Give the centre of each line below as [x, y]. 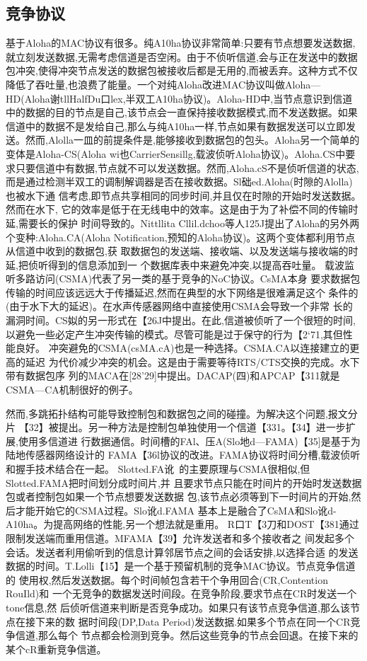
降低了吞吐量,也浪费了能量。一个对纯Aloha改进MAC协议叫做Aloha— [163, 84]
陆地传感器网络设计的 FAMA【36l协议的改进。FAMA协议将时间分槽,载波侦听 [183, 455]
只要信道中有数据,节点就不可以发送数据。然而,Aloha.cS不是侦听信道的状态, [187, 167]
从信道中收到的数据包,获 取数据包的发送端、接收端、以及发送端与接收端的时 [182, 251]
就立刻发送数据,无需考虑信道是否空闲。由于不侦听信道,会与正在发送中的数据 [182, 56]
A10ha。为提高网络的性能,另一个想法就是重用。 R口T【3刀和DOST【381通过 [182, 524]
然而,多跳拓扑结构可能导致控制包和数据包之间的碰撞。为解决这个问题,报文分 [182, 413]
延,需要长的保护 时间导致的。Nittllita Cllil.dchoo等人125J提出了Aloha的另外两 [183, 223]
